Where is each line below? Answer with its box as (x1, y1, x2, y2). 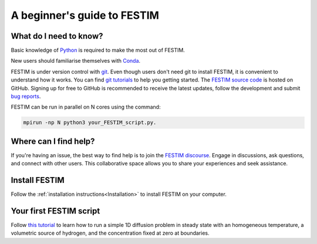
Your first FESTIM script (11, 206, 100, 216)
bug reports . (11, 93, 41, 100)
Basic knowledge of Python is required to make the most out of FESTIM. (11, 47, 185, 54)
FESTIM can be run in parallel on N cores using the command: (11, 103, 161, 111)
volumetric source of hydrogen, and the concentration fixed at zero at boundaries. (11, 229, 210, 237)
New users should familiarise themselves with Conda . (11, 57, 141, 65)
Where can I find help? (11, 136, 95, 146)
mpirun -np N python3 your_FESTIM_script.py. (23, 119, 157, 126)
